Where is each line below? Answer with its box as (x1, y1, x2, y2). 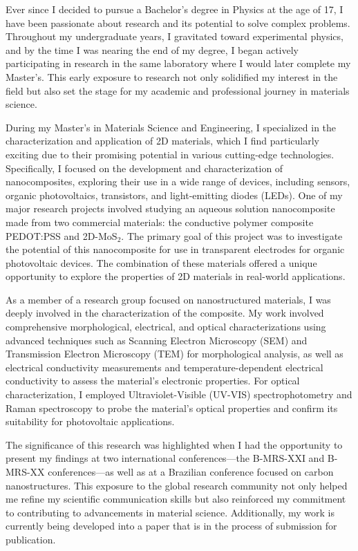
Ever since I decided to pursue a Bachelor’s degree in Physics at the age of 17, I (6, 2, 343, 16)
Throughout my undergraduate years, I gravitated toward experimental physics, (6, 29, 343, 44)
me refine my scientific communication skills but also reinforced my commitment (6, 492, 346, 506)
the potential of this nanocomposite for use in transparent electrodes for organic (6, 242, 345, 256)
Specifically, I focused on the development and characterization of (6, 160, 283, 175)
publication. (6, 532, 56, 546)
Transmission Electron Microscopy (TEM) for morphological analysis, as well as (6, 346, 343, 361)
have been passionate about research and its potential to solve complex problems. (6, 15, 350, 30)
